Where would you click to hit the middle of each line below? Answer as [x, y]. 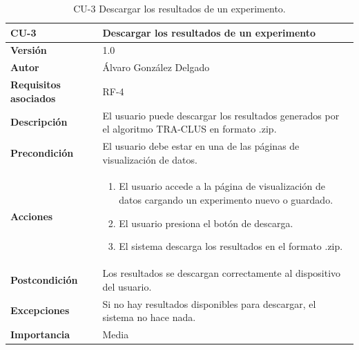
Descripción [39, 122]
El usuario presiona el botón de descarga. [206, 223]
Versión [29, 50]
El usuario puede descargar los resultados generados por [221, 115]
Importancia [40, 334]
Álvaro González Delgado [156, 67]
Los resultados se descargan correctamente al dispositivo [222, 273]
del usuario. [127, 286]
